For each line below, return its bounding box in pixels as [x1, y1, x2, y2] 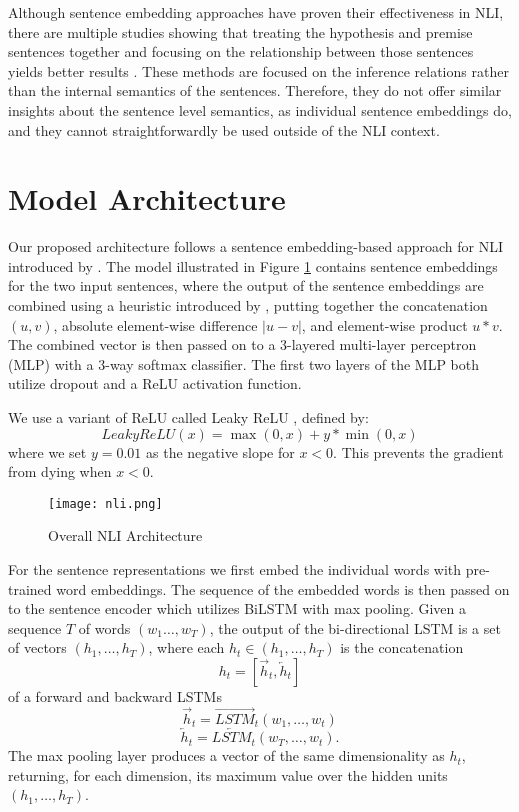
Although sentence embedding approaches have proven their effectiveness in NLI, [8, 2, 504, 22]
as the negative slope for [146, 441, 295, 462]
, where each [148, 637, 225, 658]
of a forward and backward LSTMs [8, 686, 222, 707]
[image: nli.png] [48, 496, 163, 511]
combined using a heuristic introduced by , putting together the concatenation [8, 295, 488, 316]
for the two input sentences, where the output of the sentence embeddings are [8, 275, 484, 296]
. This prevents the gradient [333, 441, 504, 462]
